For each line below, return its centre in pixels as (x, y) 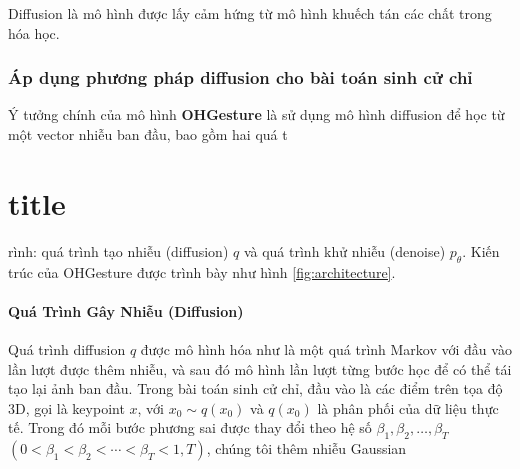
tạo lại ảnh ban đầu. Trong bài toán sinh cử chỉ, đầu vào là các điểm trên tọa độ (255, 388)
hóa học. (34, 32)
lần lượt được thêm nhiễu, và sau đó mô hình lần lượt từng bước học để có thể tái (260, 368)
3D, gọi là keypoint (66, 407)
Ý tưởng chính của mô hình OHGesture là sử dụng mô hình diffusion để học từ (256, 114)
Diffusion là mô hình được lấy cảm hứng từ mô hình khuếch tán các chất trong (250, 13)
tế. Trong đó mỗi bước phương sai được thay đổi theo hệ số (190, 427)
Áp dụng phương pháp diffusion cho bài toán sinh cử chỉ (240, 77)
